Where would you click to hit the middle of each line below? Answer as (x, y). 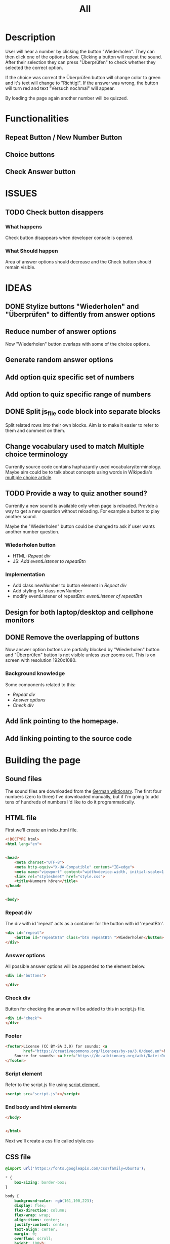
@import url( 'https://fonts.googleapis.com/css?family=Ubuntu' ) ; (75, 1168)
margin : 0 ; (26, 1234)
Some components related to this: (40, 684)
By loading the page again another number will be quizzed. (67, 98)
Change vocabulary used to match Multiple (75, 446)
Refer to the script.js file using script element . (53, 1085)
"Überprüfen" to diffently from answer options (80, 314)
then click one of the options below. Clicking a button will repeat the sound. (84, 57)
